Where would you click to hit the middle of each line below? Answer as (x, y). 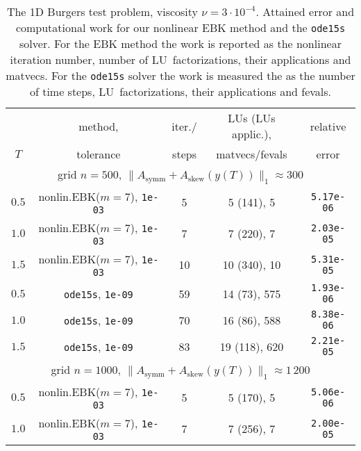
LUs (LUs (252, 118)
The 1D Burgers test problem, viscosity (102, 11)
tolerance (99, 154)
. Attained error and (305, 11)
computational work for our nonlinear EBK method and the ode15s (180, 27)
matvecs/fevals (252, 154)
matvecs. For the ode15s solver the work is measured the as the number (180, 75)
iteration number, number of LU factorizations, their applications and (180, 59)
